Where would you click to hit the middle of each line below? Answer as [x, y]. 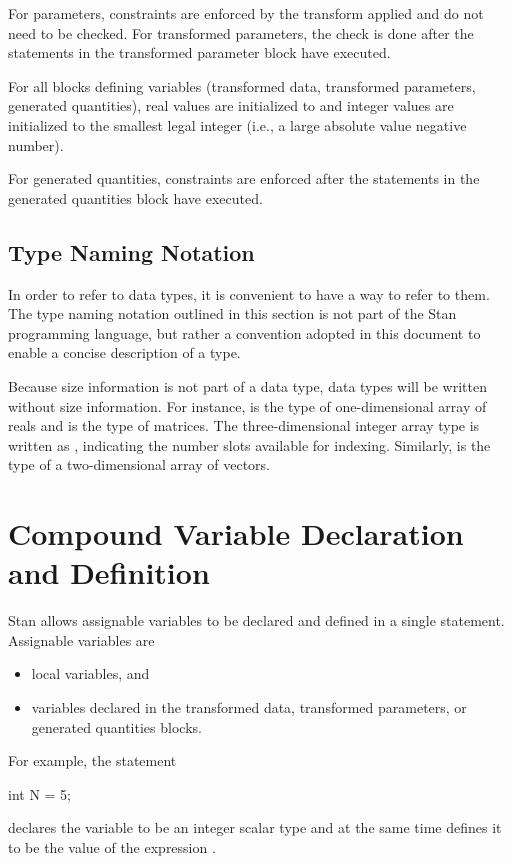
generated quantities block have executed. [135, 197]
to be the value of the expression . [112, 846]
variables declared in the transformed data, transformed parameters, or [249, 706]
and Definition [109, 572]
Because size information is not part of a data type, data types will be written [247, 385]
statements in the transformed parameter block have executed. [199, 52]
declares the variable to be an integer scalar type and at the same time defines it [255, 827]
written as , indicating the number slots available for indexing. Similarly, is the [249, 444]
